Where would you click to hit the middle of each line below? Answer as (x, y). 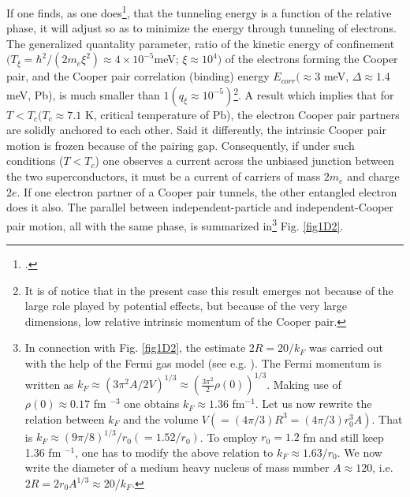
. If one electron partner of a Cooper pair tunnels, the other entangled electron (207, 191)
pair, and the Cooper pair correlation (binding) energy (138, 76)
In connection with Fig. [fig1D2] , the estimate (135, 348)
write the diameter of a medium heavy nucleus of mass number (177, 467)
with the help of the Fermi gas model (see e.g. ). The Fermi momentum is (203, 363)
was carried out (346, 348)
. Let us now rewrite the (313, 404)
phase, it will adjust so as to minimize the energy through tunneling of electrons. (201, 28)
